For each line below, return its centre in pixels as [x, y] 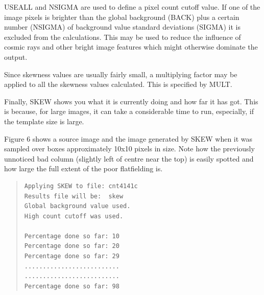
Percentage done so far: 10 [72, 236]
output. [16, 56]
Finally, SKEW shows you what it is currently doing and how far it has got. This [131, 101]
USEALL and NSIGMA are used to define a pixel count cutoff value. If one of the [132, 7]
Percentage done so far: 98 [72, 286]
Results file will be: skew [74, 196]
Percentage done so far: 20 [72, 246]
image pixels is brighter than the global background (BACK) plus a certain [122, 17]
